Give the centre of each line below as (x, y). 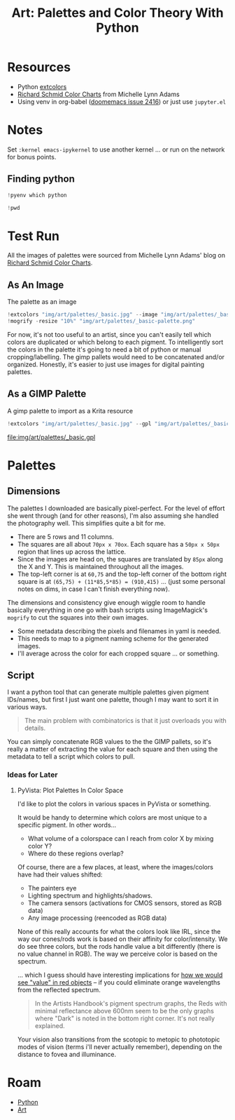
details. (35, 728)
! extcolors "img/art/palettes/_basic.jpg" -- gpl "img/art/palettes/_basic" (120, 424)
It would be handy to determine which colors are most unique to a (112, 817)
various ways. (27, 707)
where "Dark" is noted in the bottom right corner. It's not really (125, 1018)
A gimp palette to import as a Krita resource (70, 411)
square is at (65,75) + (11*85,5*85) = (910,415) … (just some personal (121, 581)
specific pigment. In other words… (67, 825)
